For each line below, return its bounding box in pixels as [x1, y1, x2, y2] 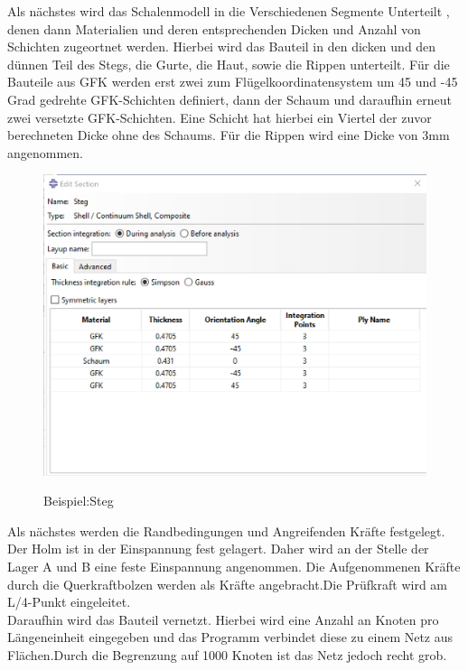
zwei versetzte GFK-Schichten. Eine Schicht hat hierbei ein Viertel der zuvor [7, 107, 432, 126]
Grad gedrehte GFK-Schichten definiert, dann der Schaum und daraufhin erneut [7, 89, 452, 108]
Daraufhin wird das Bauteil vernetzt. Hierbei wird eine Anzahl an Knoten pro [7, 610, 439, 628]
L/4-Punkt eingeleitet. [7, 592, 131, 611]
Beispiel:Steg [43, 491, 114, 510]
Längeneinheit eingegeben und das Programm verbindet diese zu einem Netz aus [7, 628, 454, 647]
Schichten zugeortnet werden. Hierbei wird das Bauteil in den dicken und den [7, 37, 436, 56]
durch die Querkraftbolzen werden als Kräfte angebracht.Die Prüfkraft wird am [7, 574, 447, 593]
